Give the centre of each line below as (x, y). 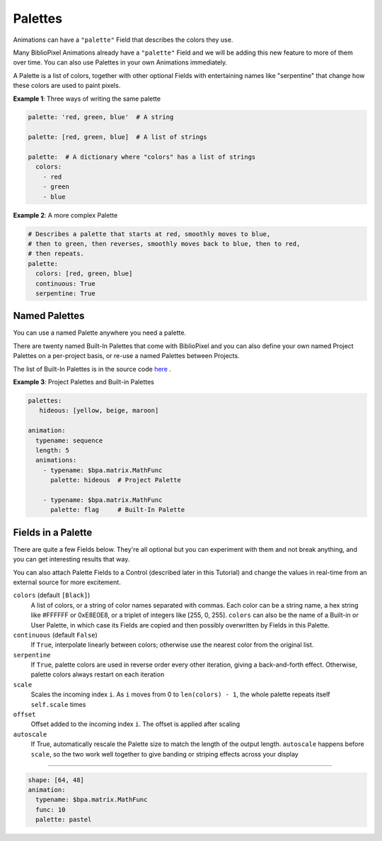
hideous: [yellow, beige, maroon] (99, 411)
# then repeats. (56, 254)
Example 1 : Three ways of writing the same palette (87, 99)
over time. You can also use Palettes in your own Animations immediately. (120, 62)
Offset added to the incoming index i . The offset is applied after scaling (135, 724)
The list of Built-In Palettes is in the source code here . (92, 369)
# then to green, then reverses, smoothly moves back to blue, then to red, (164, 244)
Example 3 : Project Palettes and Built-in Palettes (84, 381)
